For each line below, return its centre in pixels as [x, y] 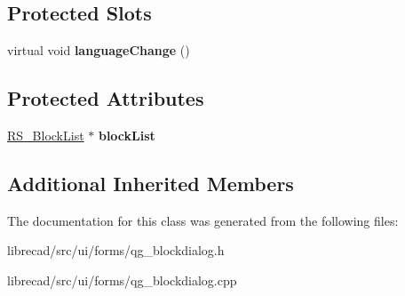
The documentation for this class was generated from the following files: [203, 220]
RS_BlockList [46, 135]
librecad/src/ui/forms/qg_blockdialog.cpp [122, 280]
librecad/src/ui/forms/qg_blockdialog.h [116, 250]
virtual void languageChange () [99, 50]
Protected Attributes [106, 98]
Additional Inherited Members [151, 183]
